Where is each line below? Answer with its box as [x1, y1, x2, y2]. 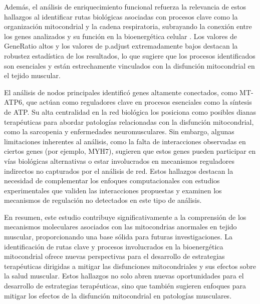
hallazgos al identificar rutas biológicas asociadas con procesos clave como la [4, 11, 238, 22]
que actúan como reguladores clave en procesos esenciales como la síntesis [26, 97, 252, 107]
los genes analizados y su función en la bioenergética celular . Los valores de [4, 31, 237, 41]
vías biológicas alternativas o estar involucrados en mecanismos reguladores [4, 155, 235, 166]
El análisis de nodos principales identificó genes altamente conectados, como [4, 87, 237, 97]
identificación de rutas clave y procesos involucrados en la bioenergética [4, 241, 223, 251]
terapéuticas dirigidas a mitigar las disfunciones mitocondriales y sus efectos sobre [4, 260, 256, 271]
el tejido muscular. [4, 70, 61, 81]
